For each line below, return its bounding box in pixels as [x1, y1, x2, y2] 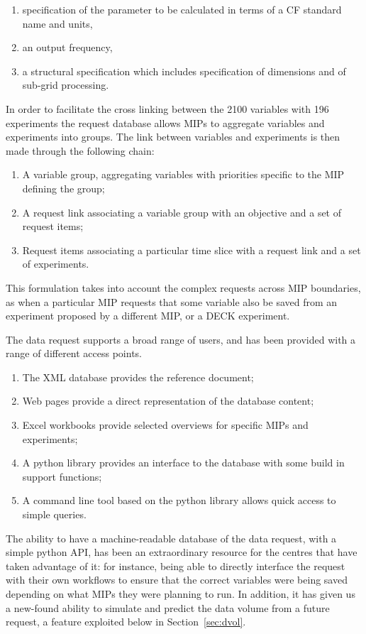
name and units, [22, 16, 93, 31]
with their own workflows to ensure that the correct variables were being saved [6, 572, 348, 587]
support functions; [22, 469, 102, 483]
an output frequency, [22, 40, 113, 55]
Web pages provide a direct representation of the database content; [22, 393, 314, 408]
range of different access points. [6, 346, 143, 361]
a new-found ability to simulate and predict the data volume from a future [6, 600, 330, 615]
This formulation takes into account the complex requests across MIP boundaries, [6, 280, 361, 295]
